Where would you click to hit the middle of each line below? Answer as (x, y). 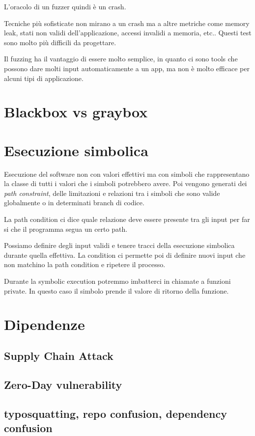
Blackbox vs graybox (76, 112)
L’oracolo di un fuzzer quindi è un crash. (65, 6)
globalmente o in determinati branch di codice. (74, 203)
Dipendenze (44, 324)
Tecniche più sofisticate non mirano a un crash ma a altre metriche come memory (127, 23)
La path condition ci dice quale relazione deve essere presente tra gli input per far (127, 219)
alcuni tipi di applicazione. (44, 78)
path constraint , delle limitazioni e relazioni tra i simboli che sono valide (112, 193)
